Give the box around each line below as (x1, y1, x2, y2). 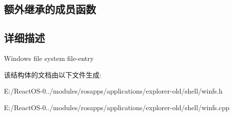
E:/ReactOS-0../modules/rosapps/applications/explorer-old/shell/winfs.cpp (4, 102, 230, 112)
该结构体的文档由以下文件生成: (4, 69, 101, 79)
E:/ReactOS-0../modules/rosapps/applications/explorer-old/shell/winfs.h (4, 86, 223, 96)
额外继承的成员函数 (4, 1, 96, 17)
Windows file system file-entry (4, 53, 94, 63)
